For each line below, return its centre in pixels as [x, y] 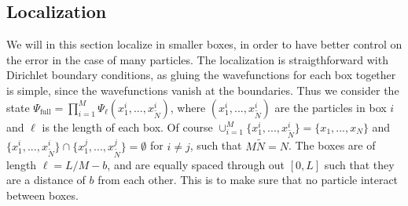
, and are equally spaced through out [196, 164]
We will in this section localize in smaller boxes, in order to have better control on [204, 44]
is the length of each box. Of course [127, 126]
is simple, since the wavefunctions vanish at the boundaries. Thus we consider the [203, 90]
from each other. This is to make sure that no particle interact [248, 180]
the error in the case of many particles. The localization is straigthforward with [197, 59]
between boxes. [42, 195]
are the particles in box [331, 107]
